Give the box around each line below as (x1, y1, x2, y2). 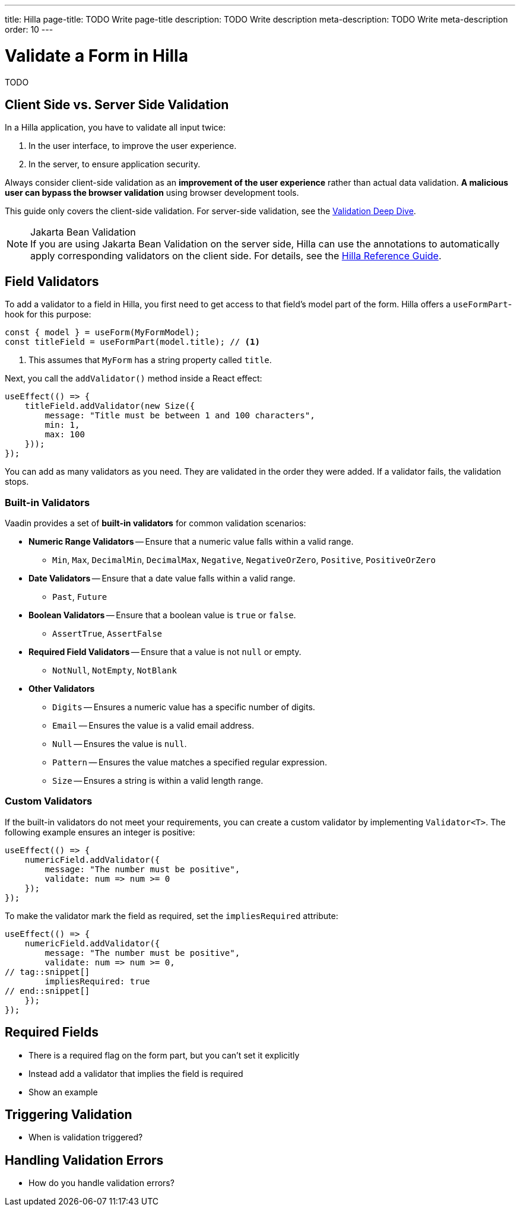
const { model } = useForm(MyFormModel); (5, 328, 200, 338)
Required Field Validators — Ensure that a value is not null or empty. (28, 646, 302, 657)
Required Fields (5, 1025, 99, 1040)
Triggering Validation (5, 1107, 132, 1122)
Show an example (28, 1086, 98, 1097)
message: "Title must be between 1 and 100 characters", (45, 411, 315, 421)
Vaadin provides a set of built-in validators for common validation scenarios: (5, 517, 306, 528)
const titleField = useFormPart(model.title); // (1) (5, 337, 260, 347)
